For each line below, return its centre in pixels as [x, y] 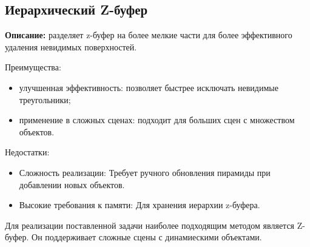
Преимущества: [33, 67]
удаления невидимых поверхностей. [71, 46]
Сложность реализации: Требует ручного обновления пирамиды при [145, 172]
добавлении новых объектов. [72, 184]
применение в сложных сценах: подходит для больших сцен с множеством [157, 120]
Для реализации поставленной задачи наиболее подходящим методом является [150, 225]
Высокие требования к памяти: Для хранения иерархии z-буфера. [140, 205]
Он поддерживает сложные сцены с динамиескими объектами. [147, 237]
